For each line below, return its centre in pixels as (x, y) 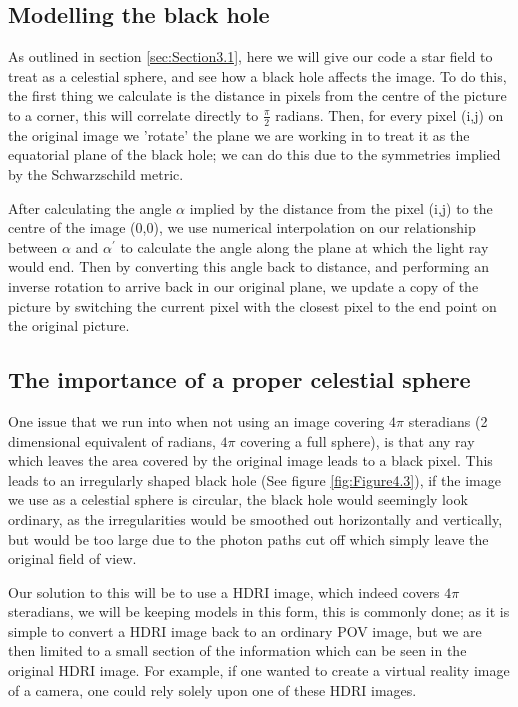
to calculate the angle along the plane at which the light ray (304, 246)
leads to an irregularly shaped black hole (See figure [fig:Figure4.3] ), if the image (254, 479)
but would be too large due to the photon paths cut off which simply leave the (248, 538)
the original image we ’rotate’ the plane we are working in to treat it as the (239, 134)
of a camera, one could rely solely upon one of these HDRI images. (212, 689)
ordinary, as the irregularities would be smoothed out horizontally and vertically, (255, 518)
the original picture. (69, 325)
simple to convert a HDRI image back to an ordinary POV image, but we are (245, 630)
